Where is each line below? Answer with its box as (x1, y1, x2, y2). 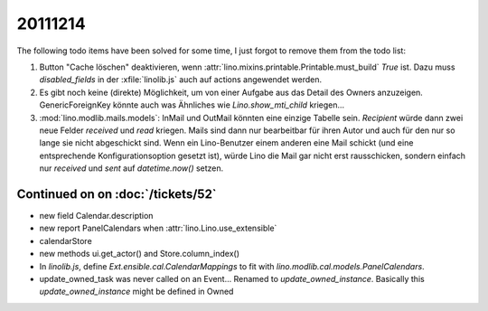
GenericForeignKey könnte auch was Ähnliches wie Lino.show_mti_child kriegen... (39, 99, 345, 110)
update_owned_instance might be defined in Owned (39, 286, 234, 297)
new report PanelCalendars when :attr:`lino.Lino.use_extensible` (39, 222, 277, 234)
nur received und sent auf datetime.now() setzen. (39, 163, 224, 174)
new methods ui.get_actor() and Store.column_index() (39, 249, 239, 259)
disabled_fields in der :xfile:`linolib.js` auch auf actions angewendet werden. (39, 74, 323, 85)
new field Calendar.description (39, 210, 154, 221)
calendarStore (39, 235, 92, 246)
